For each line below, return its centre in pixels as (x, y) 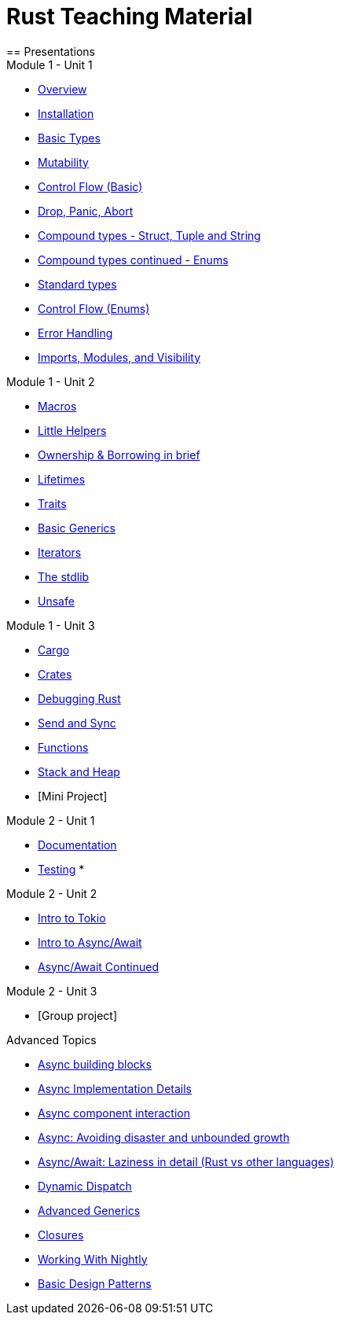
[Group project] (78, 1015)
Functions (63, 747)
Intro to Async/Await (90, 942)
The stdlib (64, 576)
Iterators (60, 552)
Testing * (61, 869)
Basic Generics (77, 528)
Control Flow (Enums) (94, 308)
